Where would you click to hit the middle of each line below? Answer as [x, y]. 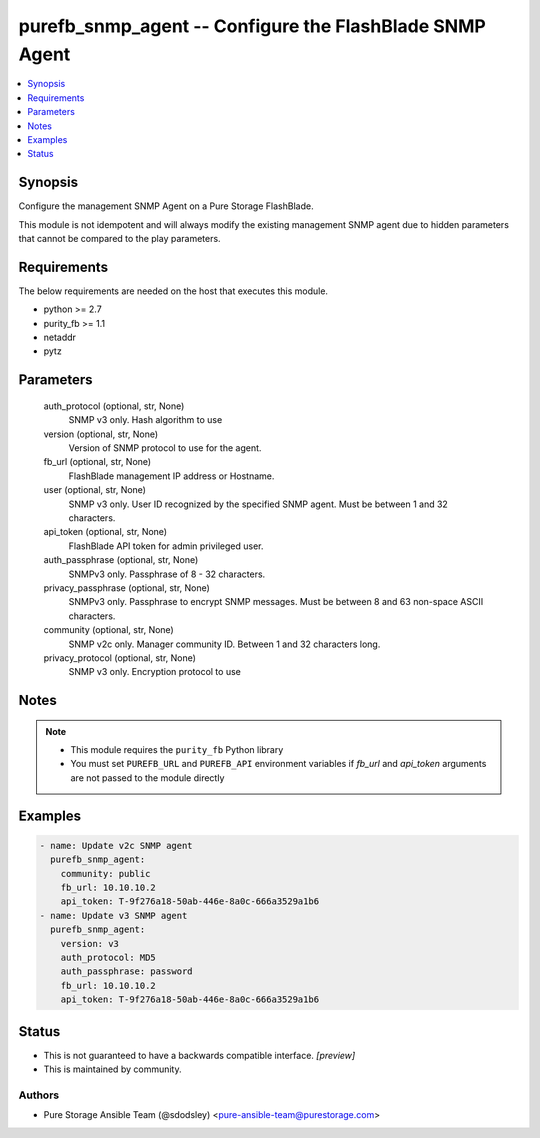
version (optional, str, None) [101, 434]
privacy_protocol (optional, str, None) [120, 657]
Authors [39, 1095]
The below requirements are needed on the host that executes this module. [173, 291]
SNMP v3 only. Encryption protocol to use [155, 672]
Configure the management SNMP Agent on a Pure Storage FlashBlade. [166, 206]
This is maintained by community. [112, 1069]
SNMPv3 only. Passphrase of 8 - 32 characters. [167, 574]
